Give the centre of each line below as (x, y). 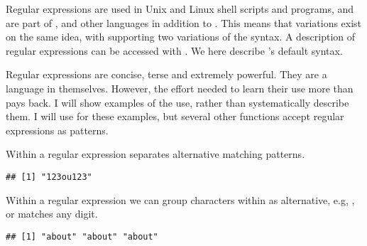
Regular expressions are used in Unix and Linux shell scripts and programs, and (180, 9)
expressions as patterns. (57, 130)
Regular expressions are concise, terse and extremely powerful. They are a (166, 74)
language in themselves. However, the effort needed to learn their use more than (180, 88)
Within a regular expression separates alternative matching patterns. (155, 154)
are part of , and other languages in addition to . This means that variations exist (184, 22)
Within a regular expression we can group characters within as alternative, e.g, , (180, 199)
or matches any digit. (52, 214)
